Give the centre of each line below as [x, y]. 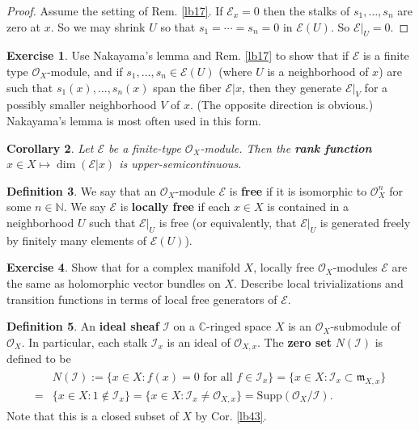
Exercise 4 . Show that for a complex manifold [123, 267]
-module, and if [85, 71]
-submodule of [365, 326]
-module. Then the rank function [286, 148]
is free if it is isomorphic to [298, 190]
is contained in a [308, 207]
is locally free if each [175, 207]
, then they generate [292, 87]
